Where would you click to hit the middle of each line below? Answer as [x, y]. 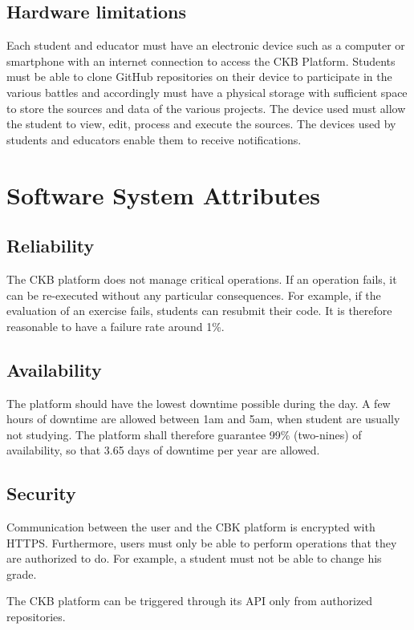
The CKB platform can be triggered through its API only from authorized [190, 601]
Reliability [51, 246]
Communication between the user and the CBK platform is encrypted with [191, 527]
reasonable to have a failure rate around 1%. [116, 326]
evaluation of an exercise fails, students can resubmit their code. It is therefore [199, 311]
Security [41, 493]
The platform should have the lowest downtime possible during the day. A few [199, 403]
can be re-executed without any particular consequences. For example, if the [194, 295]
